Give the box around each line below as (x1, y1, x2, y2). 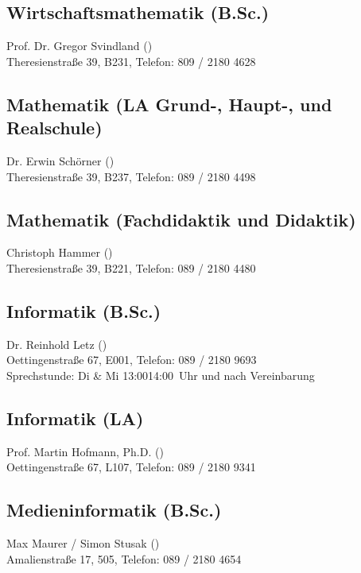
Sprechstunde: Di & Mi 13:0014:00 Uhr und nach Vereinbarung (6, 366, 315, 383)
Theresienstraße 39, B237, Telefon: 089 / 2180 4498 (6, 168, 256, 184)
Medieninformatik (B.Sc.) (6, 498, 222, 522)
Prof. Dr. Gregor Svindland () (6, 37, 153, 54)
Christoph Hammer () (6, 244, 113, 261)
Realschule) (6, 115, 103, 140)
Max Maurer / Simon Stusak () (6, 535, 160, 552)
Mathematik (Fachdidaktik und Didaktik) (6, 207, 356, 231)
